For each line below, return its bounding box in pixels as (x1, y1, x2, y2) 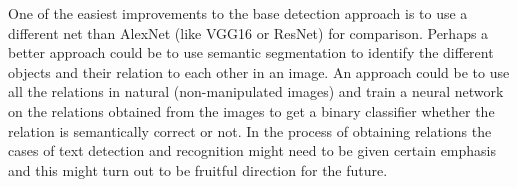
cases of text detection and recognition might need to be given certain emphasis (8, 140, 497, 161)
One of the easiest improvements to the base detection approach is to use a (8, 3, 468, 23)
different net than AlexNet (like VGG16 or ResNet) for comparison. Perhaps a (8, 22, 489, 43)
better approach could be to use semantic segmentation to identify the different (8, 42, 494, 63)
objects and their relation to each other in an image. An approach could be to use (8, 61, 510, 82)
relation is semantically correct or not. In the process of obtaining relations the (8, 120, 492, 141)
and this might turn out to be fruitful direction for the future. (8, 159, 388, 180)
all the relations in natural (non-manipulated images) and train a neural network (8, 81, 504, 102)
